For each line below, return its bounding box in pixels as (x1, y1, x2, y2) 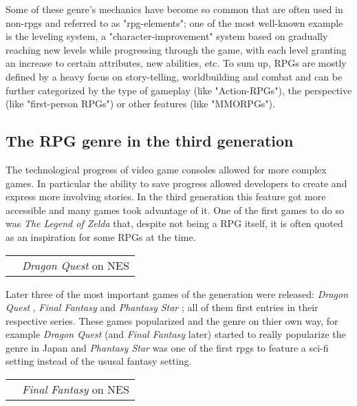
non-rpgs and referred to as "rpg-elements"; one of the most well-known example (6, 15, 343, 30)
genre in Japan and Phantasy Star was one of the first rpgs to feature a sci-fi (6, 340, 329, 354)
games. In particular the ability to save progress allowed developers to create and (6, 175, 347, 190)
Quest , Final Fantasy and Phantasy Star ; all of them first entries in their (6, 300, 318, 314)
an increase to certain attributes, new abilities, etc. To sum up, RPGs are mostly (6, 56, 347, 70)
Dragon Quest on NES (22, 257, 129, 273)
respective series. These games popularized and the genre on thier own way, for (6, 313, 338, 328)
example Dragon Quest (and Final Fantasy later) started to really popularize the (6, 327, 346, 341)
